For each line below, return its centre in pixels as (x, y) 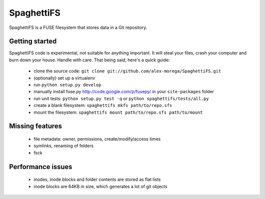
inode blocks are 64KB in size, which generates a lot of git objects (101, 186)
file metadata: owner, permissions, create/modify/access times (97, 139)
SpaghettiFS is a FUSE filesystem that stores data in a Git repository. (78, 27)
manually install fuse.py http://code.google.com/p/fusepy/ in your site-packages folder (124, 92)
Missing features (36, 126)
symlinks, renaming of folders (64, 146)
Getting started (33, 41)
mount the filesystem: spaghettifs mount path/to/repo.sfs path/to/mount (118, 112)
